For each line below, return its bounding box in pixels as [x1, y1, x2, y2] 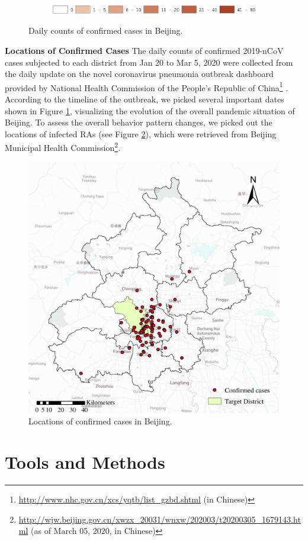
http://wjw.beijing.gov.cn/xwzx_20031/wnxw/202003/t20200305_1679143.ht [18, 513, 301, 525]
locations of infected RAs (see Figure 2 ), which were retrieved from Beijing [5, 127, 277, 140]
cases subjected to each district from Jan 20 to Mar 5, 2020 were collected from [5, 56, 293, 68]
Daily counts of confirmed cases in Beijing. [28, 24, 183, 37]
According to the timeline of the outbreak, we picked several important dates [5, 93, 284, 105]
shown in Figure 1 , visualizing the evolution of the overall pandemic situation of [5, 104, 295, 117]
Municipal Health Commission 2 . [5, 140, 121, 154]
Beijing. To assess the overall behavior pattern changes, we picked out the [5, 116, 272, 128]
